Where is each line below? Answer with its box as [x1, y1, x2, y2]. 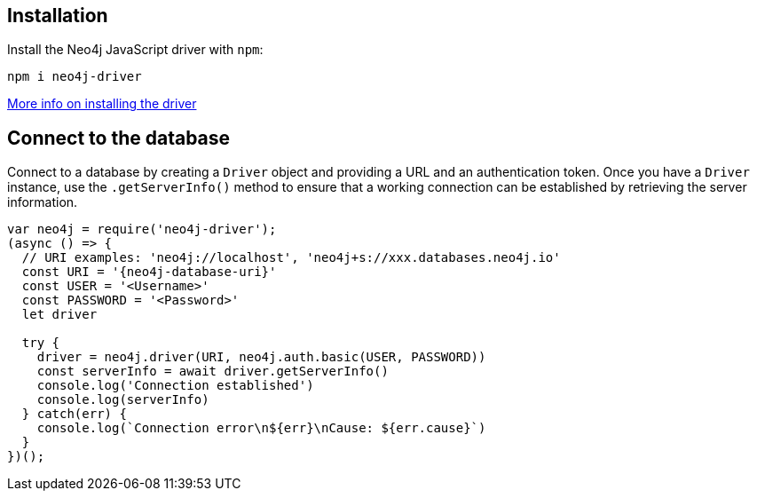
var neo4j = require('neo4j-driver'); [7, 222, 277, 237]
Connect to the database [7, 126, 231, 149]
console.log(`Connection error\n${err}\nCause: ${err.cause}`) [36, 421, 486, 436]
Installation [7, 4, 108, 27]
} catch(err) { [21, 407, 127, 422]
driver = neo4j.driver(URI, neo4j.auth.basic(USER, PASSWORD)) [36, 350, 486, 365]
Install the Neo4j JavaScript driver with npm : [7, 42, 264, 58]
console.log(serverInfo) [36, 392, 209, 407]
